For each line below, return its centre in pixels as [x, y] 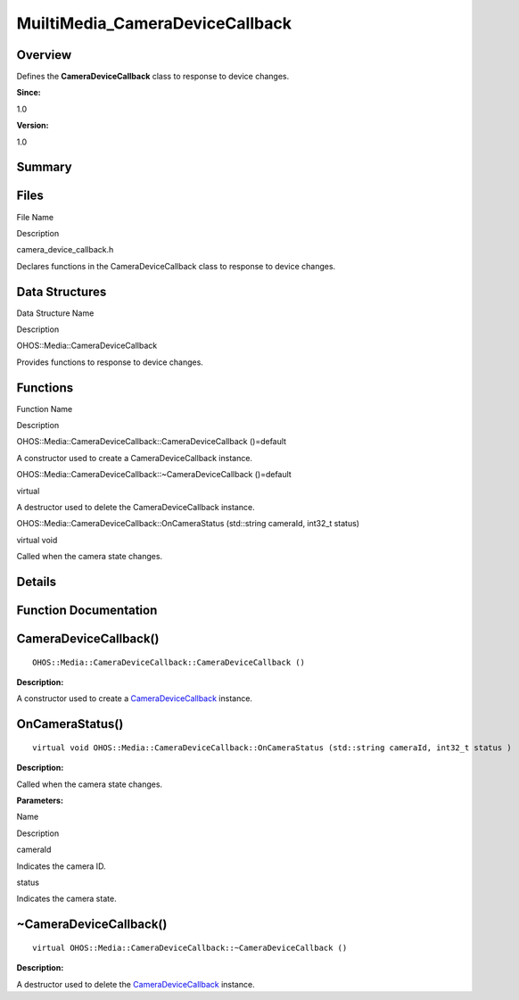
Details [37, 582]
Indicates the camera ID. [61, 866]
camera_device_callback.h [65, 250]
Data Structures [62, 291]
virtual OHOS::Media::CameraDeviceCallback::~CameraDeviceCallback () [190, 947]
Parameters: [40, 801]
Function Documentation [87, 611]
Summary [44, 167]
